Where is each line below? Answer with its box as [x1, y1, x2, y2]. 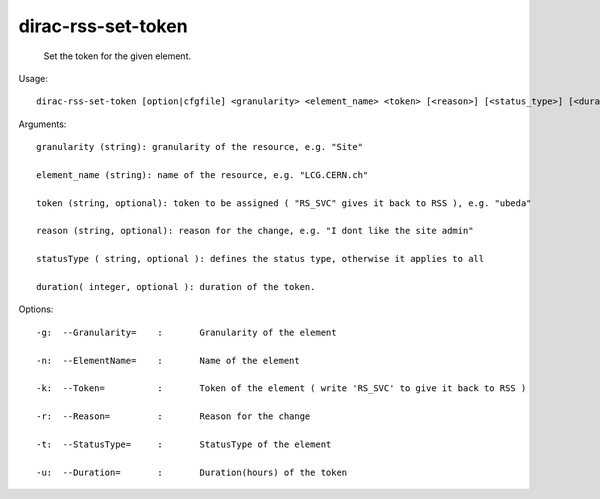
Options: [18, 303, 54, 315]
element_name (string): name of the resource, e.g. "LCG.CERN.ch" [36, 169, 369, 180]
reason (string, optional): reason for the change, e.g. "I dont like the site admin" [36, 225, 474, 237]
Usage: [18, 72, 49, 84]
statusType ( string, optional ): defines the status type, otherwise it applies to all [36, 253, 485, 265]
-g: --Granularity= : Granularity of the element [36, 326, 337, 338]
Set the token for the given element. [43, 50, 192, 62]
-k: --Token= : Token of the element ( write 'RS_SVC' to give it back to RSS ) [36, 383, 527, 394]
